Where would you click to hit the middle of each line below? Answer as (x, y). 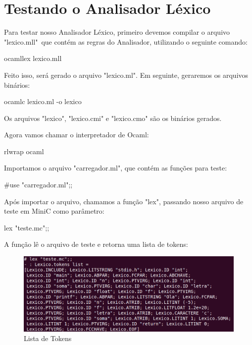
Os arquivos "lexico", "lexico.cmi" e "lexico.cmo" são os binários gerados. (113, 118)
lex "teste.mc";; (27, 227)
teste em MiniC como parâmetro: (54, 211)
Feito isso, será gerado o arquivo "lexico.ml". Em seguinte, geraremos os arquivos (126, 75)
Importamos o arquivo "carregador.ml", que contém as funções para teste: (116, 168)
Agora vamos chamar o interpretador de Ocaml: (76, 135)
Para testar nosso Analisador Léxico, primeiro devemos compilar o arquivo (117, 32)
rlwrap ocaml (24, 151)
